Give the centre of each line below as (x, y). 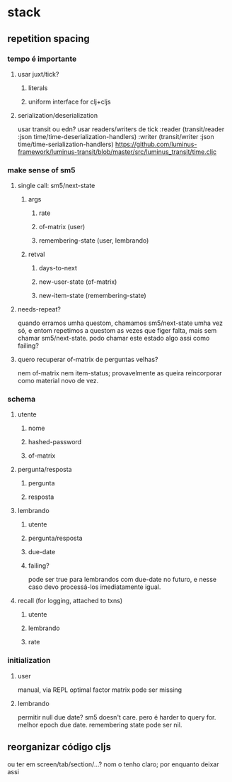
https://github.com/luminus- (156, 144)
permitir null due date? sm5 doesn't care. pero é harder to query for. (117, 717)
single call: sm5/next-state (56, 186)
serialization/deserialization (58, 115)
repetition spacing (48, 39)
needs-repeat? (39, 309)
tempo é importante (42, 59)
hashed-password (55, 442)
